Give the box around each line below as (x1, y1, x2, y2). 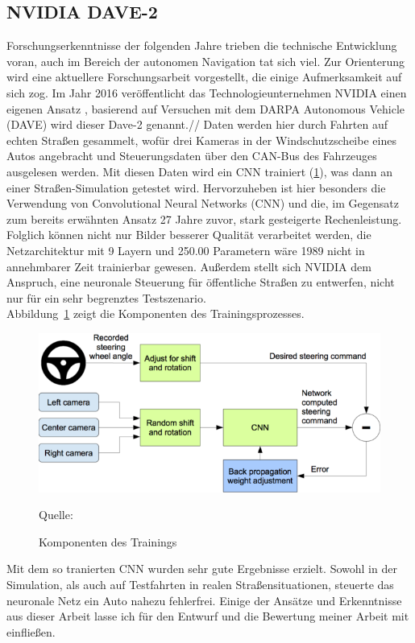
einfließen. (6, 623, 56, 640)
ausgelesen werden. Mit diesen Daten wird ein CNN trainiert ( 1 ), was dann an (6, 163, 392, 179)
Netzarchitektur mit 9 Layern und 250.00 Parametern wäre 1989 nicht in (6, 241, 365, 258)
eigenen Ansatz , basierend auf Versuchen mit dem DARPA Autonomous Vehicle (6, 100, 405, 117)
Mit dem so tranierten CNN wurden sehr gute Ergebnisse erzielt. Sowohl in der (6, 560, 397, 577)
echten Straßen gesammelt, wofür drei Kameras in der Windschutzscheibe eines (6, 131, 396, 148)
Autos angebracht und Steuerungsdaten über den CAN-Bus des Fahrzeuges (6, 147, 377, 164)
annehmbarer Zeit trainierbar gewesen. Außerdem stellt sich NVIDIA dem (6, 258, 371, 274)
